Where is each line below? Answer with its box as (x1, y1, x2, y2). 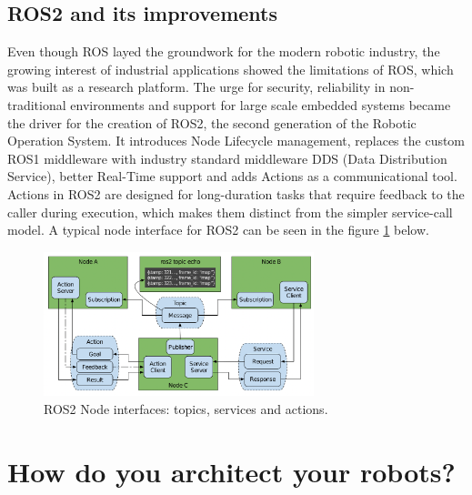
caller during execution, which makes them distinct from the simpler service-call (7, 202, 453, 221)
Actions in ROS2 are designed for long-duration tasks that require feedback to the (7, 184, 465, 203)
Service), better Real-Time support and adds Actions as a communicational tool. (7, 167, 457, 186)
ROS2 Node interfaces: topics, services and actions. (44, 399, 328, 418)
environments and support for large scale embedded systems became (70, 95, 451, 114)
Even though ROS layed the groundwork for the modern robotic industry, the (7, 42, 440, 61)
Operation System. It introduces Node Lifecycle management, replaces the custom (7, 131, 466, 150)
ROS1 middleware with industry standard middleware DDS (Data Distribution (7, 148, 447, 167)
